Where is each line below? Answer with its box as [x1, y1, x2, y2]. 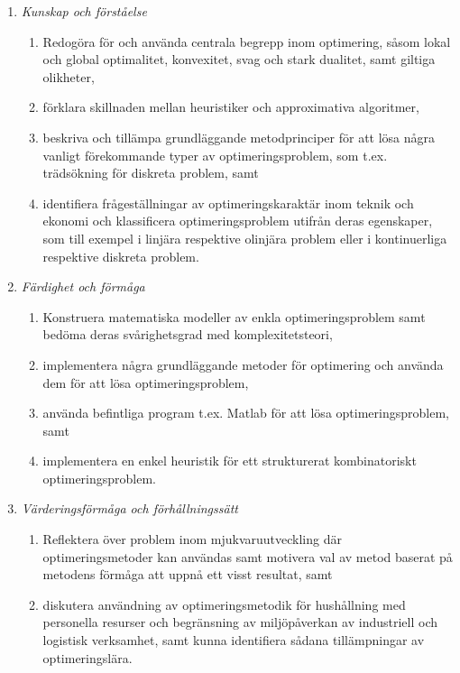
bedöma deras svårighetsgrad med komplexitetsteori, [42, 325, 333, 344]
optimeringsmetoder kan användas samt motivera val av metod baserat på [42, 547, 453, 566]
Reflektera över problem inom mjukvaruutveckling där [42, 530, 342, 549]
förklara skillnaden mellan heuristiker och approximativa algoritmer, [42, 97, 419, 116]
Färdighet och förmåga [21, 277, 145, 296]
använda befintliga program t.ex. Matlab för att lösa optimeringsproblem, [42, 403, 449, 422]
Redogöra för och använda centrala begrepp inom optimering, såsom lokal [42, 32, 451, 51]
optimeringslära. [42, 648, 133, 667]
